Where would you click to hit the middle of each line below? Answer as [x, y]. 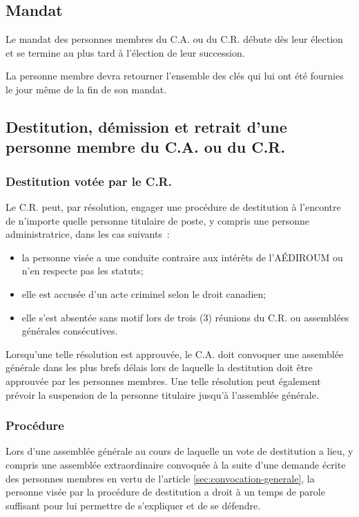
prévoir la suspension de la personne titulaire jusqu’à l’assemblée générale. [162, 394]
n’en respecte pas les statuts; [83, 271]
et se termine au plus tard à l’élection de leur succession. [125, 52]
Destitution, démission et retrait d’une [146, 126]
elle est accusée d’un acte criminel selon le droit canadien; [144, 293]
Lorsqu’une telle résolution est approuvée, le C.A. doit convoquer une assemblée [175, 354]
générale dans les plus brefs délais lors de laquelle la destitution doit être [159, 367]
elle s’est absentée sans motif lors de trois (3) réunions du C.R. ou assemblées [185, 317]
